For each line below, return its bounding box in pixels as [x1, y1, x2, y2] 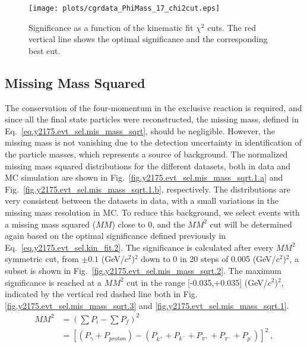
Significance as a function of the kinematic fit [29, 21, 194, 33]
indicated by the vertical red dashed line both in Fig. [5, 288, 198, 300]
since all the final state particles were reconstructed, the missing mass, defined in [5, 113, 299, 125]
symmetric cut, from [5, 253, 79, 265]
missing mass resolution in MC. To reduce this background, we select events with [5, 206, 300, 218]
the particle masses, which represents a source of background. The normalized [5, 148, 288, 160]
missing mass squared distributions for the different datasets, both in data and [5, 159, 291, 172]
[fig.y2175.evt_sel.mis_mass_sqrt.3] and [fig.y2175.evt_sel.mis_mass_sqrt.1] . [5, 299, 289, 311]
